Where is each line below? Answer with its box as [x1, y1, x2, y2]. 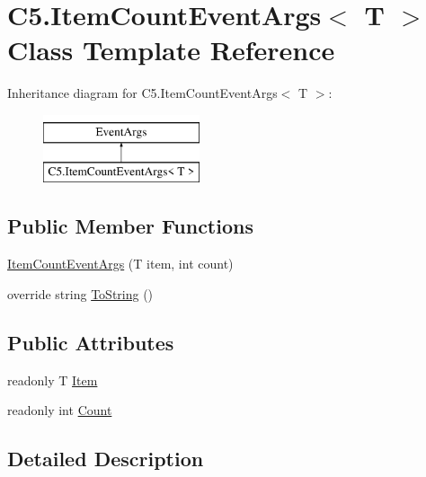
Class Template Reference [7, 31, 335, 68]
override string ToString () [7, 284, 154, 303]
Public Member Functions [7, 212, 253, 240]
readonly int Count [7, 401, 112, 420]
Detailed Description [7, 445, 204, 473]
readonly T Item [7, 370, 98, 389]
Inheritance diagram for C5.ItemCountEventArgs [7, 84, 278, 102]
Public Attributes [7, 328, 174, 356]
